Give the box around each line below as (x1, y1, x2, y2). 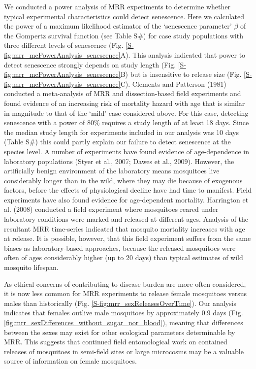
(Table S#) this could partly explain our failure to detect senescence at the (4, 136, 231, 147)
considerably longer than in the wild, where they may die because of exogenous (4, 175, 243, 185)
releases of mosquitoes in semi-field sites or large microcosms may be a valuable (4, 346, 244, 356)
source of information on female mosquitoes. (4, 356, 137, 366)
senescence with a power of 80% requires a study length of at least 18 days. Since (4, 117, 249, 128)
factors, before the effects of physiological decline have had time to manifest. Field (4, 185, 252, 195)
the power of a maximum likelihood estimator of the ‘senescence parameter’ (4, 21, 232, 31)
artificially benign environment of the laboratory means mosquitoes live (4, 166, 220, 176)
